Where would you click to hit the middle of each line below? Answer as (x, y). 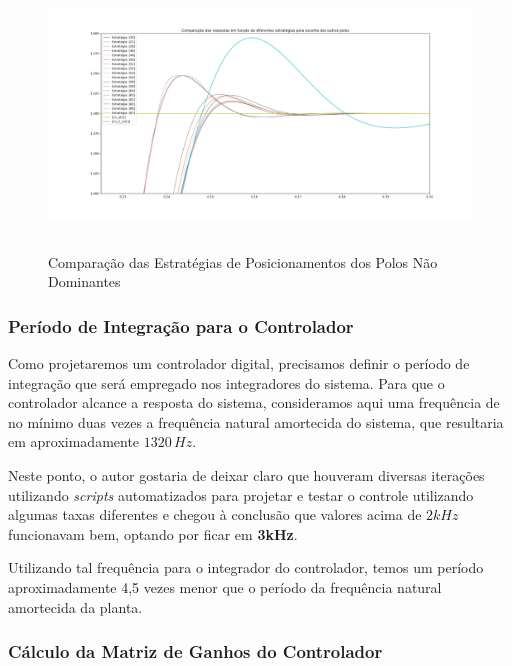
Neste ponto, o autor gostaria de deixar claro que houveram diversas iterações (246, 474)
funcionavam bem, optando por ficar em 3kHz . (153, 533)
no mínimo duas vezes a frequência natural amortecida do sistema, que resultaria (256, 421)
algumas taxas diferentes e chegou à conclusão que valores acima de (215, 514)
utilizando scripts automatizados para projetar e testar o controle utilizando (241, 494)
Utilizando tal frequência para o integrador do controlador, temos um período (246, 567)
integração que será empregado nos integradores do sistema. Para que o (226, 382)
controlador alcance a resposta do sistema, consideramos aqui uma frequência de (254, 402)
